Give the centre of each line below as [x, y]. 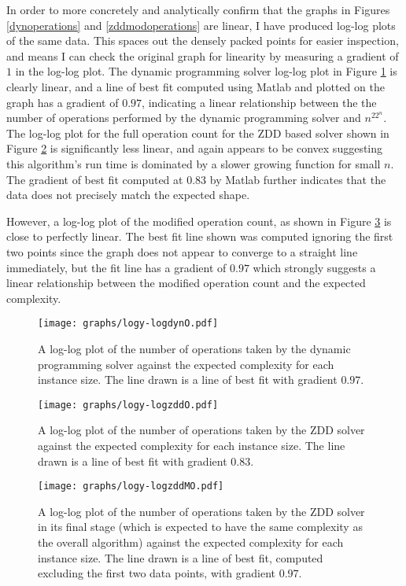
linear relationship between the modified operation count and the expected [186, 283]
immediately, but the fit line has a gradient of [116, 267]
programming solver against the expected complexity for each [186, 364]
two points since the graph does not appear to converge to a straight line [182, 251]
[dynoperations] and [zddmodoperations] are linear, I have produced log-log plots [201, 25]
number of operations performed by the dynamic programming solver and [184, 118]
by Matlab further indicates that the [298, 179]
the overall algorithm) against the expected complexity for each [191, 542]
